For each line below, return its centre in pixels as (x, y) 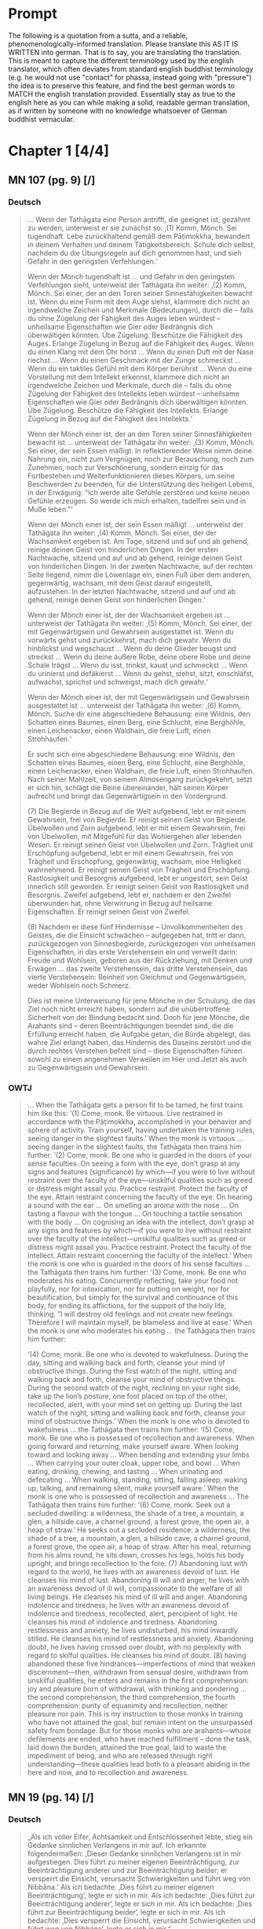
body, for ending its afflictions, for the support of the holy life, (127, 1306)
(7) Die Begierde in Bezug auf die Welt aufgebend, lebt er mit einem (137, 811)
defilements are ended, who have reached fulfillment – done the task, (139, 1739)
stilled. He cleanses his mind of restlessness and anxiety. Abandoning (140, 1639)
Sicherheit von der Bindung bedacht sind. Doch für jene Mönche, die (138, 1017)
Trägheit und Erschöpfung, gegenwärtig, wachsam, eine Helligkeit (134, 861)
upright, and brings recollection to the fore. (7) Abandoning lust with (137, 1564)
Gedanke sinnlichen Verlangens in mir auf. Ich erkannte (117, 1845)
